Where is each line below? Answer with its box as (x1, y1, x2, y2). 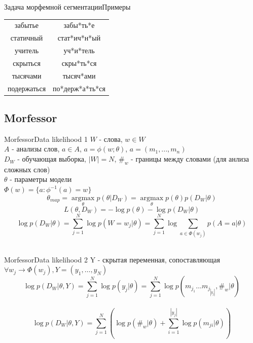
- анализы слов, (12, 143, 60, 154)
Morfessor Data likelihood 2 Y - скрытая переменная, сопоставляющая (4, 254, 220, 264)
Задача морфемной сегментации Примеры (4, 2, 131, 12)
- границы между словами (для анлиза (131, 154, 249, 164)
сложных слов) (4, 164, 50, 174)
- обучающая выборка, (17, 154, 86, 164)
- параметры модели (10, 174, 72, 184)
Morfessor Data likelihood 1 (4, 133, 88, 144)
